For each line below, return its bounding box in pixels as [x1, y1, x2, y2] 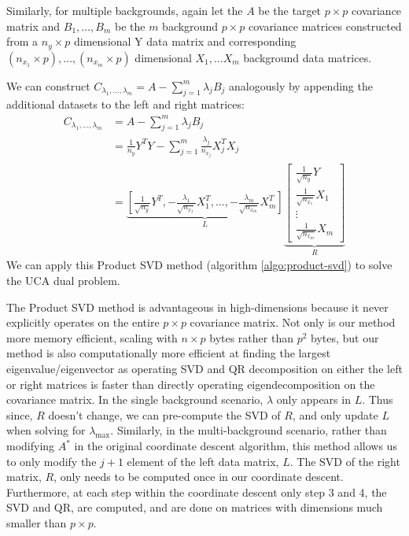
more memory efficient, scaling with [6, 329, 178, 346]
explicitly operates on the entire [6, 314, 160, 331]
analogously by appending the [229, 77, 373, 94]
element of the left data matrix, [127, 453, 279, 469]
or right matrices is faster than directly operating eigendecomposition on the [6, 375, 375, 392]
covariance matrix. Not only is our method [190, 314, 396, 331]
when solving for [6, 422, 86, 438]
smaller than [6, 514, 67, 530]
